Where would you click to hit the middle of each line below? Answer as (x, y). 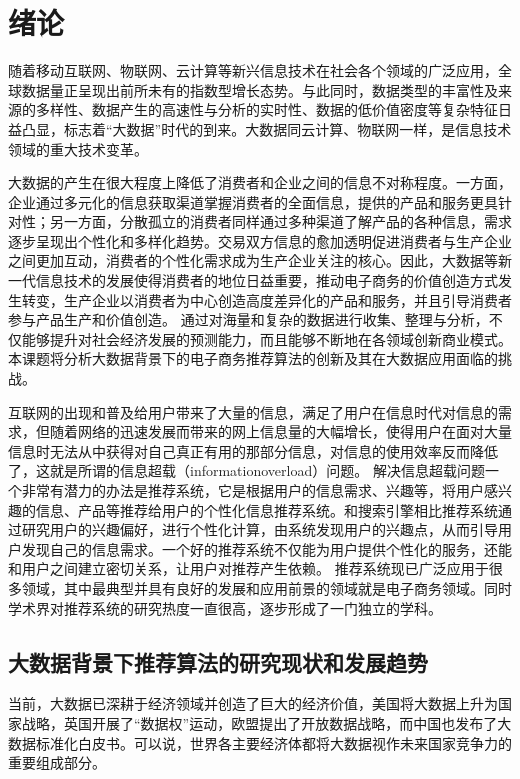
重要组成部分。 (57, 762)
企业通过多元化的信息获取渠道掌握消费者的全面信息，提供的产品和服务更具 (253, 201)
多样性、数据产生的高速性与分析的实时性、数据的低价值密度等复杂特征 (266, 109)
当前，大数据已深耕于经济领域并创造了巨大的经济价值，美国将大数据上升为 (253, 703)
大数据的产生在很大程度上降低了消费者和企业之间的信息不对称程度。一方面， (260, 182)
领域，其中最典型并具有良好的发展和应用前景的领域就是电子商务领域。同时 (266, 587)
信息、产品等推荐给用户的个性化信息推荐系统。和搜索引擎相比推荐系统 (266, 509)
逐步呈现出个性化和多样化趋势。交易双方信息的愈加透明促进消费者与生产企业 (260, 240)
